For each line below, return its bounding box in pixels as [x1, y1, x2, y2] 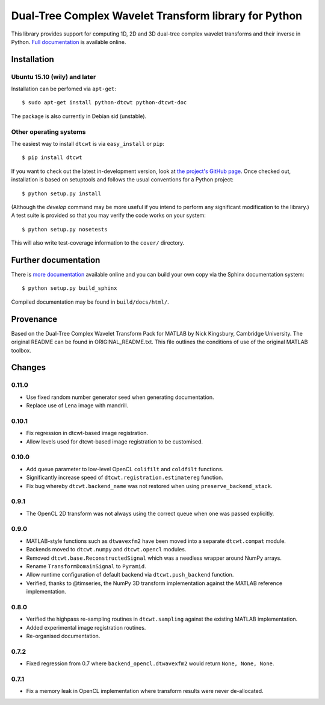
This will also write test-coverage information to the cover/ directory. [11, 239, 185, 246]
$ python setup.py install [22, 190, 102, 197]
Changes [11, 362, 46, 373]
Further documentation [11, 255, 101, 265]
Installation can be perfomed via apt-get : [11, 85, 117, 93]
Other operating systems [11, 127, 86, 136]
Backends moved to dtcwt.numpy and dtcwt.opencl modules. [26, 546, 187, 553]
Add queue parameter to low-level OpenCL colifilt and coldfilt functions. [26, 465, 224, 472]
